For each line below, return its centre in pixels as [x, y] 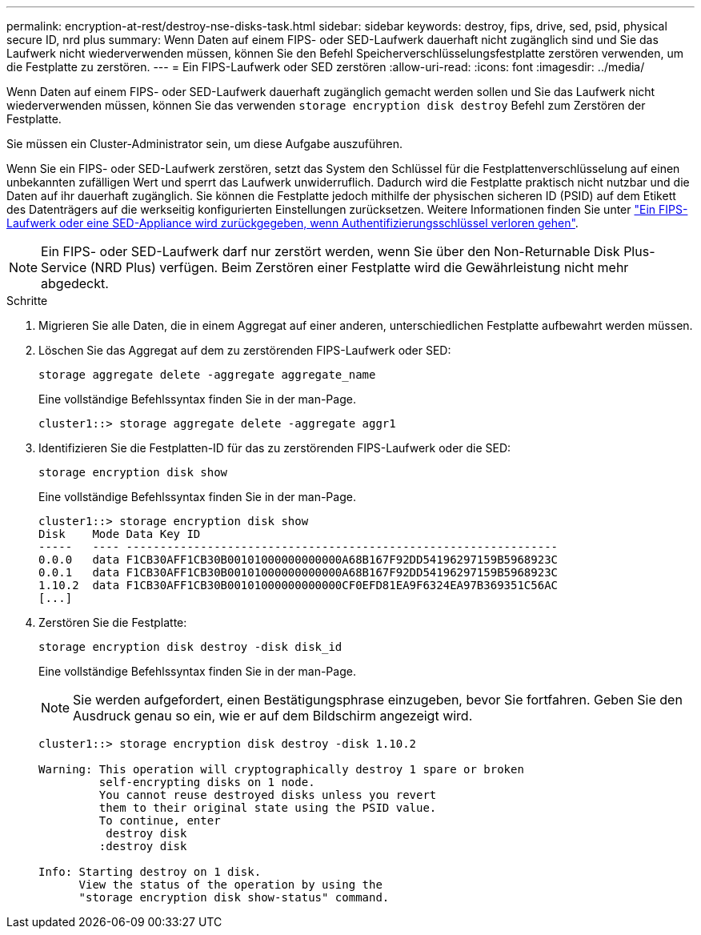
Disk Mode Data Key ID [120, 534]
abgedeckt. [75, 283]
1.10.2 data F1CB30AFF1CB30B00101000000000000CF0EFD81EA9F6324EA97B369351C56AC [298, 585]
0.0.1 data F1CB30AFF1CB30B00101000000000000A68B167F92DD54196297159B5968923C [298, 572]
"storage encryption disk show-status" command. [234, 897]
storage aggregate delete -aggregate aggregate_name [207, 375]
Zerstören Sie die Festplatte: [113, 622]
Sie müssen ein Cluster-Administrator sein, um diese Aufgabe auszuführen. [205, 144]
